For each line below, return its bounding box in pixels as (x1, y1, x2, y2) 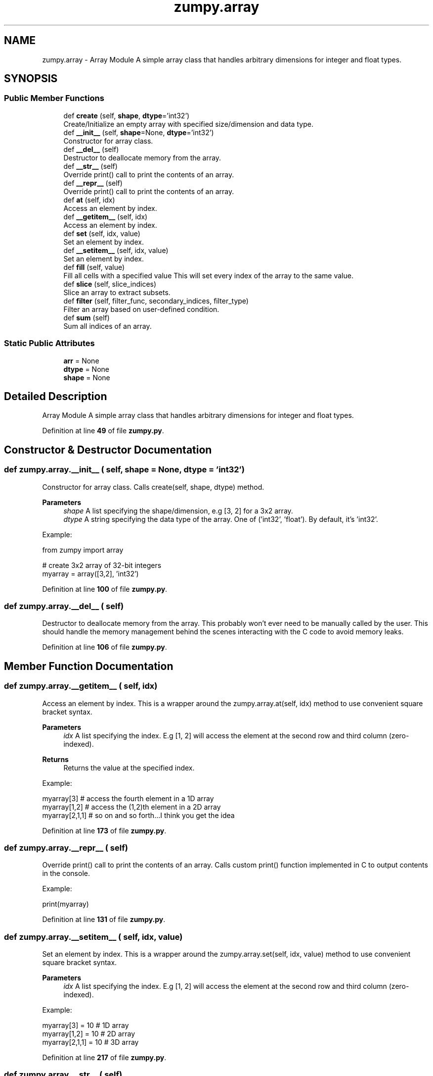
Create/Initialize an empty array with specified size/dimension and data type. (63, 119, 313, 128)
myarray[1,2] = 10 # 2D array (42, 1029, 135, 1038)
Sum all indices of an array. (63, 321, 152, 330)
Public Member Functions (4, 93, 104, 103)
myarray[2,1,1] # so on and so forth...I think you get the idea (42, 811, 235, 820)
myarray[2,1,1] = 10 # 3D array (42, 1038, 139, 1047)
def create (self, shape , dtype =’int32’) (63, 111, 190, 120)
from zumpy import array (42, 545, 124, 554)
